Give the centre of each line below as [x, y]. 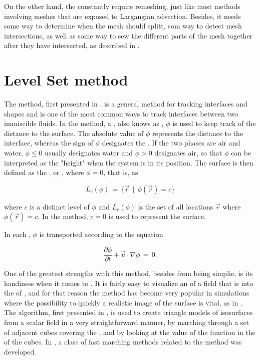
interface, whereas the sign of [49, 143]
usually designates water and [89, 153]
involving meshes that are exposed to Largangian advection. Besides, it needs [122, 16]
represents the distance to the [198, 133]
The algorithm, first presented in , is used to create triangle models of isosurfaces [128, 312]
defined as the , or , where [44, 172]
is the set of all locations [176, 206]
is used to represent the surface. [157, 216]
